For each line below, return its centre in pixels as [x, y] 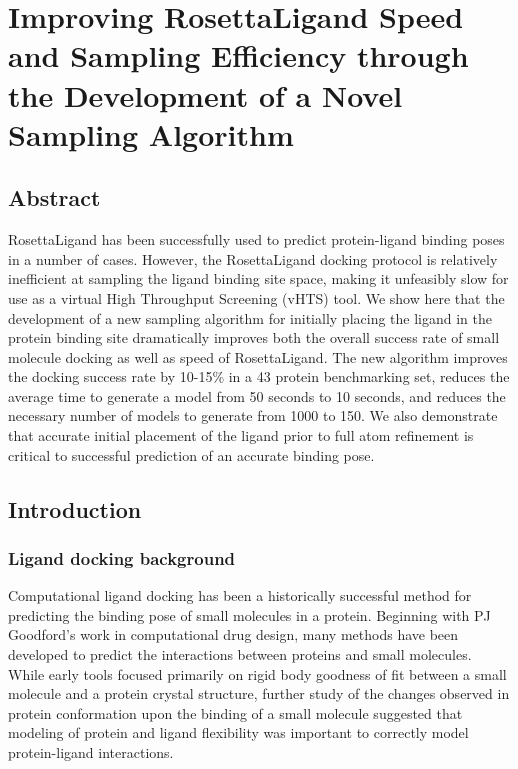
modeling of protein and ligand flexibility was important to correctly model [238, 732]
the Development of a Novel [205, 94]
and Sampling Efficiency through [238, 55]
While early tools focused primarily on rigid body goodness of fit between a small [257, 673]
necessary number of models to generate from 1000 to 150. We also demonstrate [253, 415]
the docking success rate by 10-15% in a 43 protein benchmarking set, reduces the [259, 376]
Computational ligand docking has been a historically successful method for [240, 595]
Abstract [54, 197]
